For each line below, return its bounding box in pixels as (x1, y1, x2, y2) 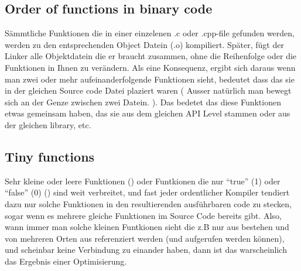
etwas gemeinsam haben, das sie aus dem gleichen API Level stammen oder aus (5, 107, 290, 119)
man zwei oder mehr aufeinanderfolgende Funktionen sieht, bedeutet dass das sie (5, 73, 295, 85)
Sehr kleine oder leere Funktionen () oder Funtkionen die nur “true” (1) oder (5, 174, 281, 187)
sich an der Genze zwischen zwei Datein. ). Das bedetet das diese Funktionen (5, 95, 281, 108)
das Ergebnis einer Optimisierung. (5, 255, 127, 267)
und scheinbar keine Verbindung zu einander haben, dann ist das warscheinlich (5, 243, 287, 256)
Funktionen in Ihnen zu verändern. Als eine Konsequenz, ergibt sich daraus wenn (5, 61, 296, 73)
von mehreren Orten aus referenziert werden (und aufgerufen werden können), (5, 232, 285, 244)
